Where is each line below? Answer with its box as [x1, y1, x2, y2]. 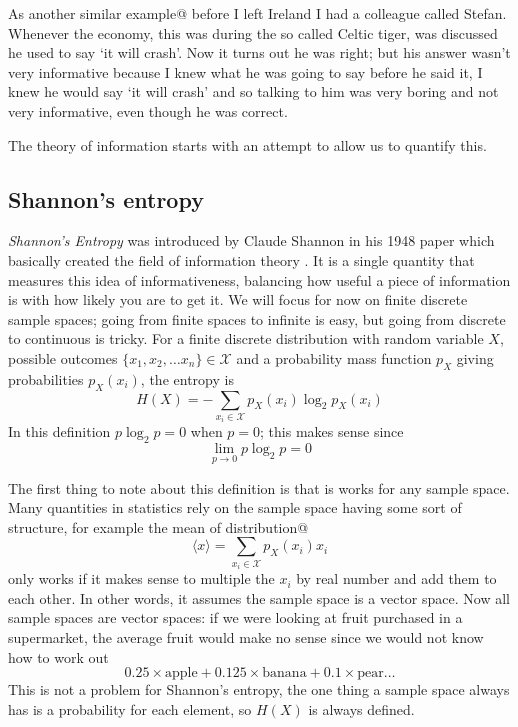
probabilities [8, 368, 84, 389]
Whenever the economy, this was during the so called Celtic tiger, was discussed [8, 22, 498, 43]
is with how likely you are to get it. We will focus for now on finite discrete [8, 289, 468, 310]
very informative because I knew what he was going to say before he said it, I [8, 61, 483, 82]
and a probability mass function [236, 347, 432, 368]
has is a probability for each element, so [8, 698, 252, 719]
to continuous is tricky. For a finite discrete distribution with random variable [8, 328, 484, 349]
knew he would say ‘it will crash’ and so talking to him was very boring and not [8, 81, 499, 102]
